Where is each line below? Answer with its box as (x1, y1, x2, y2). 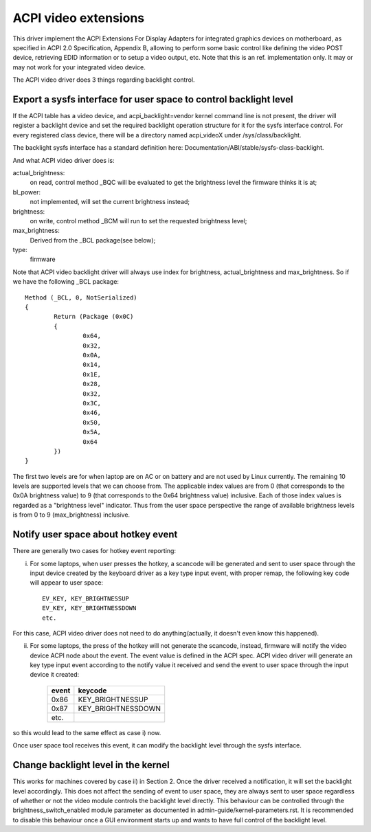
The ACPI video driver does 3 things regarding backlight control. (12, 76, 195, 84)
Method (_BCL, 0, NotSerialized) (25, 293, 137, 302)
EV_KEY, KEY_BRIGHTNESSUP (42, 594, 130, 603)
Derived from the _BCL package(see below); (30, 236, 156, 244)
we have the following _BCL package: (12, 278, 120, 286)
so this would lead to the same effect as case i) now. (12, 728, 161, 737)
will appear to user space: (30, 578, 103, 587)
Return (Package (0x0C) (54, 313, 134, 321)
